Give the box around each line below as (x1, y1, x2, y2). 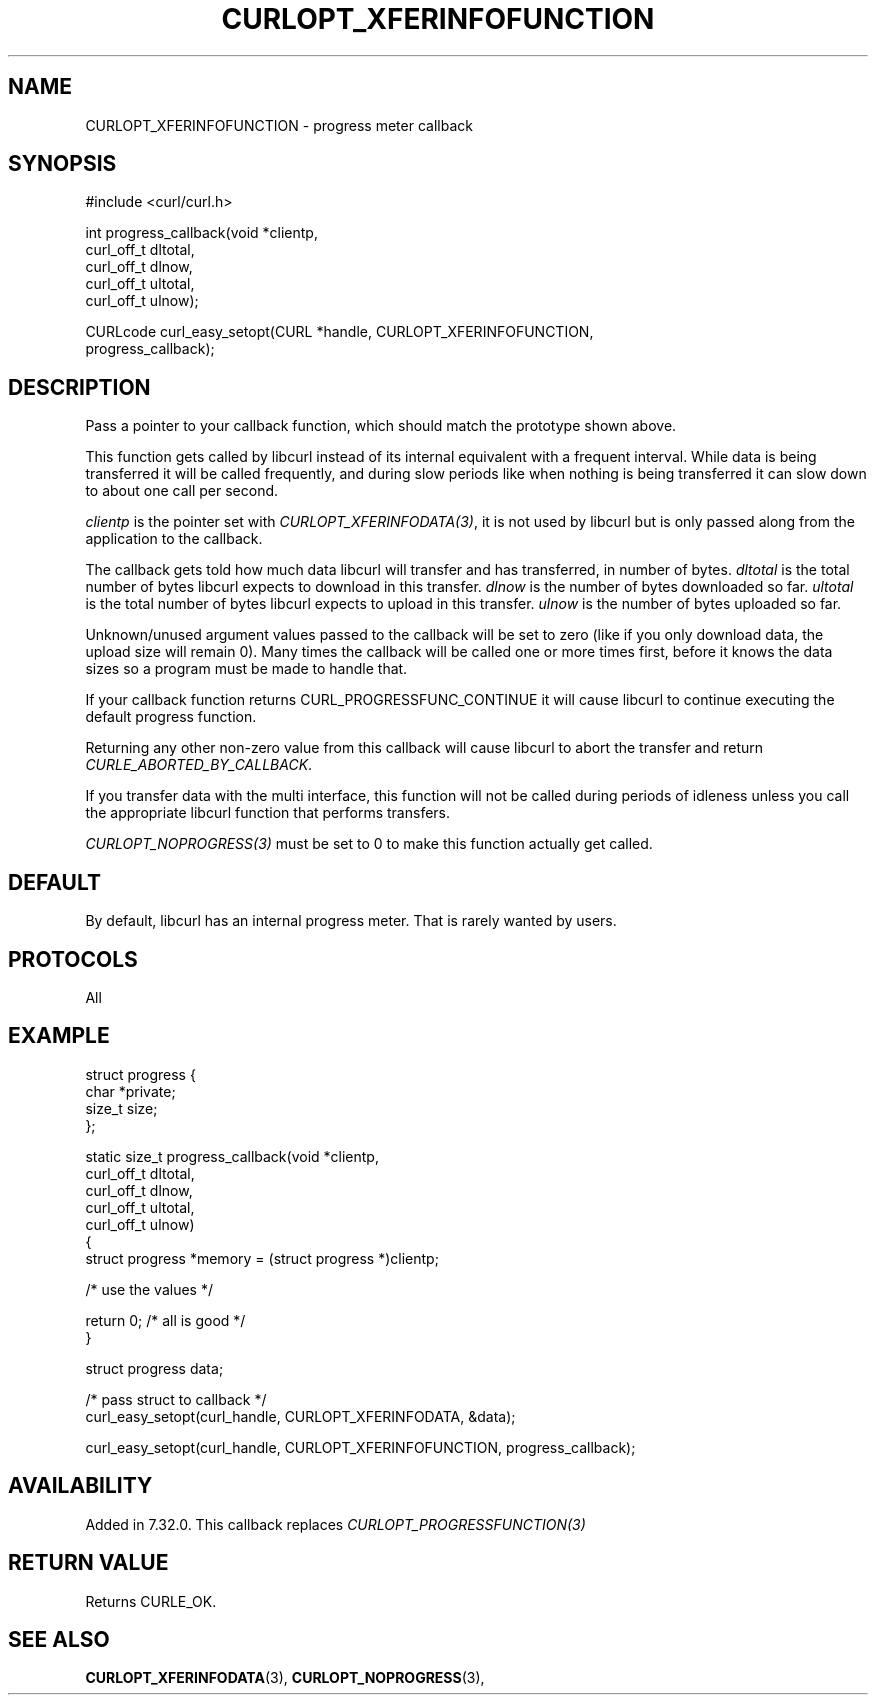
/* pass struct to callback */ (85, 1390, 267, 1408)
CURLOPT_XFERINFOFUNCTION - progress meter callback (85, 116, 473, 134)
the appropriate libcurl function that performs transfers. (85, 804, 451, 822)
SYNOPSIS (8, 151, 117, 177)
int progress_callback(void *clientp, (85, 224, 318, 242)
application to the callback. (85, 530, 263, 548)
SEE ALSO (8, 1626, 110, 1652)
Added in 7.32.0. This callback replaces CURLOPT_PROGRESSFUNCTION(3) (85, 1515, 586, 1533)
